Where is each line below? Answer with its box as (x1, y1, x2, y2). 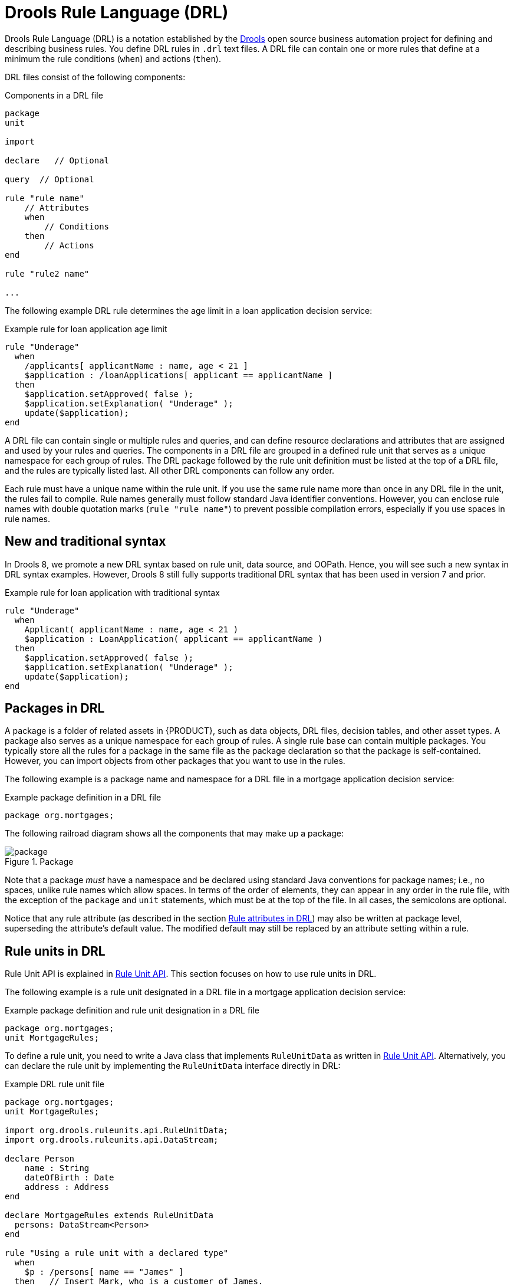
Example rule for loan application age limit (5, 323, 167, 334)
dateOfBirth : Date (24, 1173, 114, 1183)
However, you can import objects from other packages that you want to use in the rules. (5, 756, 345, 766)
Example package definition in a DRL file (5, 792, 162, 803)
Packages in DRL (5, 701, 105, 716)
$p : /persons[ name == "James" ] (24, 1267, 184, 1277)
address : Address (24, 1182, 110, 1192)
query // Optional (5, 174, 94, 184)
